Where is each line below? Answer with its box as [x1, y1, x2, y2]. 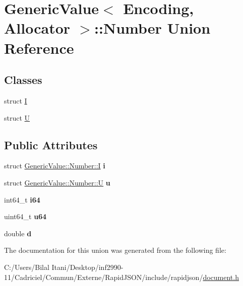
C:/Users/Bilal [4, 261, 49, 272]
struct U [4, 112, 30, 123]
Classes [4, 72, 42, 87]
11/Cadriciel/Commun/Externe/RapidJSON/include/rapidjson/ [4, 271, 203, 282]
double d [4, 228, 32, 238]
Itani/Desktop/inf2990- [51, 261, 124, 272]
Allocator [4, 18, 71, 38]
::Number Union [94, 18, 211, 38]
